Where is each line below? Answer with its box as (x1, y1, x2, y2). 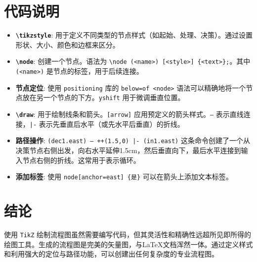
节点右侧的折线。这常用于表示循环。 (22, 155, 140, 165)
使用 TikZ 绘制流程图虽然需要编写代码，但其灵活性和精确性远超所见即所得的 (4, 229, 251, 239)
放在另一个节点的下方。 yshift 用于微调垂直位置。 (22, 92, 185, 103)
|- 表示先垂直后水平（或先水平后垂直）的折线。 (29, 118, 184, 129)
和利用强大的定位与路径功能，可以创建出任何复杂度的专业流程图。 (4, 249, 218, 259)
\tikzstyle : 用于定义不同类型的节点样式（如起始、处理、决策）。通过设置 (15, 30, 253, 40)
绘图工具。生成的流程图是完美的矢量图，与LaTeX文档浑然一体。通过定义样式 (4, 239, 253, 249)
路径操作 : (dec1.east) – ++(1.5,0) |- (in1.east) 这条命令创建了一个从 (15, 135, 250, 146)
